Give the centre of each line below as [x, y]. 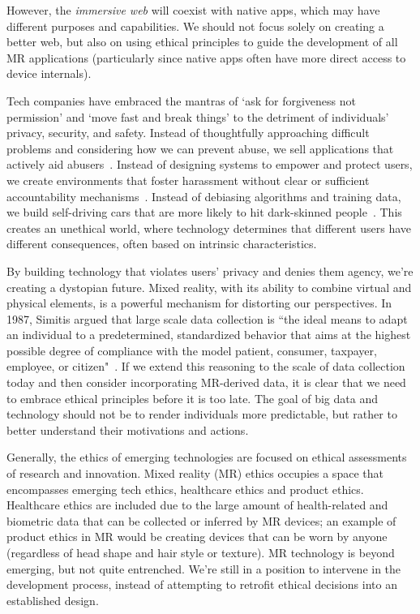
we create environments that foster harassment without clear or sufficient [188, 180]
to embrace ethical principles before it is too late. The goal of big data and [192, 398]
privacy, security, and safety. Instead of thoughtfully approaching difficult [188, 133]
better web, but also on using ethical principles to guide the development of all [202, 42]
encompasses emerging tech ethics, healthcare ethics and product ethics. [185, 489]
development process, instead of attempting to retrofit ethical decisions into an [202, 584]
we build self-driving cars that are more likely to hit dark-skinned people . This [204, 212]
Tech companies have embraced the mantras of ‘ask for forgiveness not [181, 100]
